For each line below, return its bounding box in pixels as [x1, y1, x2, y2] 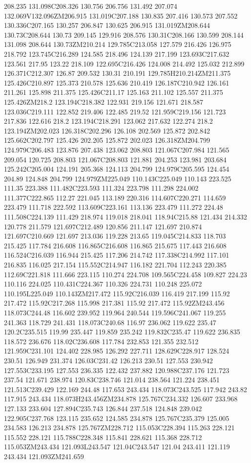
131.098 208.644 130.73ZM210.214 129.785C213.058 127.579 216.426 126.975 [4, 39, 231, 49]
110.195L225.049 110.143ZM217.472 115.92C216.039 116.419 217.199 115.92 [4, 288, 230, 298]
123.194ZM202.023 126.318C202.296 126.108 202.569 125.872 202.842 [4, 125, 210, 135]
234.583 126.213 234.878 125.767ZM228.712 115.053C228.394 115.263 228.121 [4, 422, 235, 433]
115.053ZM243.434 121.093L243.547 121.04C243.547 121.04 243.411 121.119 [4, 441, 230, 452]
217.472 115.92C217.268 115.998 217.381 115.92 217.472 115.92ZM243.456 [4, 298, 225, 308]
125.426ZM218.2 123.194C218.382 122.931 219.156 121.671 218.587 [4, 96, 203, 107]
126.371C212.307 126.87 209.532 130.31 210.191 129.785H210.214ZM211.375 [4, 68, 231, 78]
